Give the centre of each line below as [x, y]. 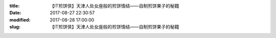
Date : [15, 13]
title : [15, 6]
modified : [20, 19]
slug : [15, 27]
